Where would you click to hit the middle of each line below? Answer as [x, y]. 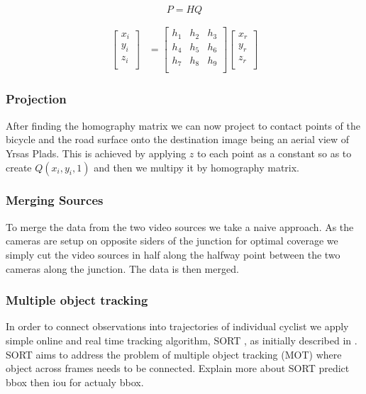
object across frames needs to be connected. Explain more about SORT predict [178, 368]
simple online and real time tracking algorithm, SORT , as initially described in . [182, 340]
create [19, 167]
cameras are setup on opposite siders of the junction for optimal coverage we [172, 241]
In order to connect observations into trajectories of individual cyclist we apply [177, 326]
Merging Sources [55, 200]
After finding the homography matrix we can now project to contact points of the [183, 125]
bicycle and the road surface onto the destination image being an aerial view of [178, 139]
